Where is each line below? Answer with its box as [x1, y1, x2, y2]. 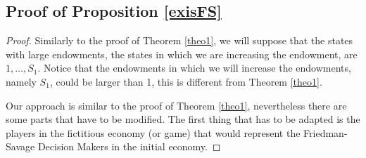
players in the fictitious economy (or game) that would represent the [6, 125, 301, 140]
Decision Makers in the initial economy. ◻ [37, 139, 221, 154]
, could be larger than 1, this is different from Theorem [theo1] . [49, 74, 322, 88]
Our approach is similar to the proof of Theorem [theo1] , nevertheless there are [6, 98, 347, 112]
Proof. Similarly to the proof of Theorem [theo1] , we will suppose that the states [6, 33, 353, 48]
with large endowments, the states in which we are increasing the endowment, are [6, 46, 358, 61]
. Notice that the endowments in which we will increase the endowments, [37, 60, 351, 75]
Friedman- [303, 125, 348, 140]
